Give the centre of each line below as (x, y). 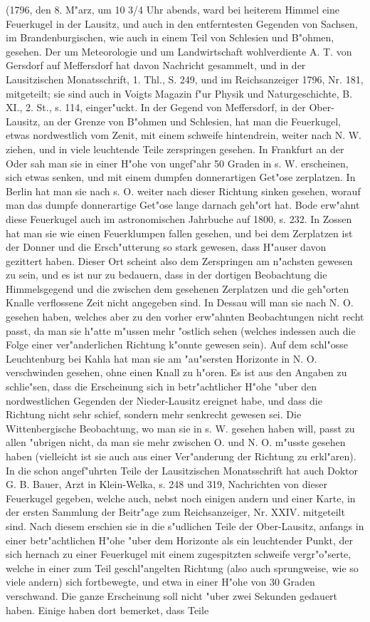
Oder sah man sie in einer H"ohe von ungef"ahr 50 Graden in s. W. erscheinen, (177, 163)
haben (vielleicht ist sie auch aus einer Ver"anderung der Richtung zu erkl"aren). (181, 456)
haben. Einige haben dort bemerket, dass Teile (107, 610)
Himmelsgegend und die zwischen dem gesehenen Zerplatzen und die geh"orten (178, 288)
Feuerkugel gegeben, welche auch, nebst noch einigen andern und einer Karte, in (181, 498)
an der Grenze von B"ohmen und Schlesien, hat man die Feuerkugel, (192, 121)
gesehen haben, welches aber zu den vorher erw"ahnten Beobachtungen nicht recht (185, 317)
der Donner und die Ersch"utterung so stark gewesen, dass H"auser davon (166, 247)
